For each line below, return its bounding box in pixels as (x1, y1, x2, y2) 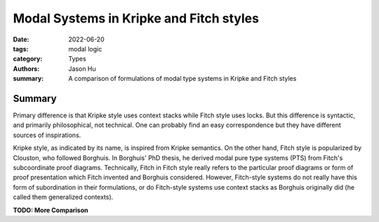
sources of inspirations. (13, 131, 81, 139)
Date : (13, 35, 29, 44)
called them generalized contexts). (13, 193, 114, 202)
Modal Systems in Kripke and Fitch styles (13, 11, 260, 26)
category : (13, 55, 43, 63)
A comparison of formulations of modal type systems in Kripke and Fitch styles (68, 74, 297, 83)
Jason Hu (68, 64, 96, 73)
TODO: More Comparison (13, 206, 88, 214)
